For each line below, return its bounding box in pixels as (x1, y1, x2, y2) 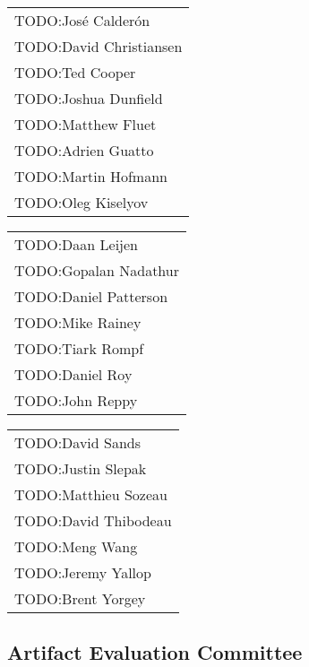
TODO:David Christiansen (14, 36, 183, 56)
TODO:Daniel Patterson (14, 286, 168, 307)
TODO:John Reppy (14, 390, 138, 411)
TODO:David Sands (14, 432, 142, 453)
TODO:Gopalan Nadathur (14, 260, 179, 281)
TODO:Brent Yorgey (14, 588, 146, 609)
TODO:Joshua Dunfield (14, 88, 163, 108)
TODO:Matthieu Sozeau (14, 484, 167, 505)
